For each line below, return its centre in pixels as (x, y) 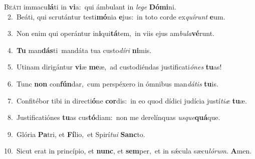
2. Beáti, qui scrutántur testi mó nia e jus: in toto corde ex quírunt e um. (116, 16)
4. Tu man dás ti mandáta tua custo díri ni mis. (79, 50)
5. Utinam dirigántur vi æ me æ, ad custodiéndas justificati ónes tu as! (114, 67)
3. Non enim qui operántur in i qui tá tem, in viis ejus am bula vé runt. (111, 33)
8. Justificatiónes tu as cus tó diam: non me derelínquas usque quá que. (114, 117)
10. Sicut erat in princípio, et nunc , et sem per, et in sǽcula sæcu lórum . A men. (128, 151)
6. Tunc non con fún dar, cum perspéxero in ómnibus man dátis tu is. (113, 83)
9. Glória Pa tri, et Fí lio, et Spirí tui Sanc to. (76, 134)
